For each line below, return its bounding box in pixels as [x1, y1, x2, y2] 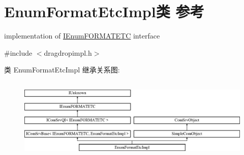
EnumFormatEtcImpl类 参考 [4, 1, 204, 22]
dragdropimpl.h [44, 47, 92, 58]
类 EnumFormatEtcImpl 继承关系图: [4, 64, 120, 75]
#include [4, 47, 33, 58]
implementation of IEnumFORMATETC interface [4, 30, 160, 41]
